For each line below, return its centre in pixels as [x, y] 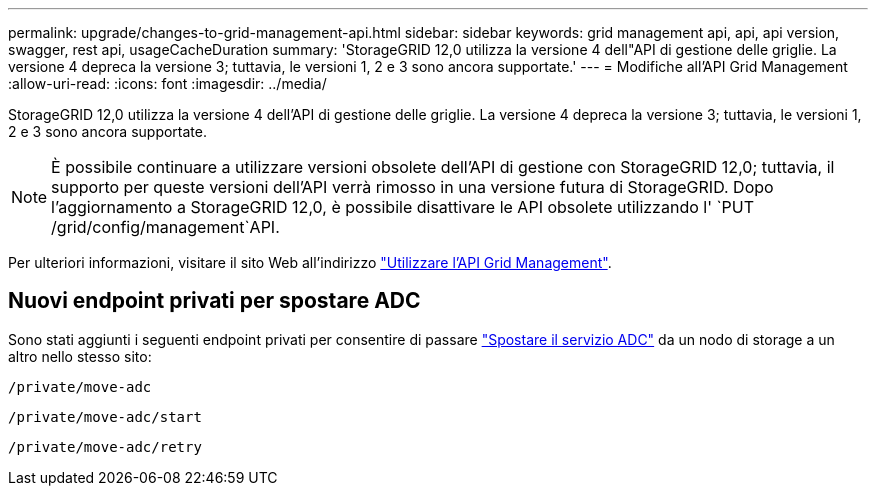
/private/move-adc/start [105, 416]
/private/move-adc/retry [105, 446]
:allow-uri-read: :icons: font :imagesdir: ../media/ [167, 83]
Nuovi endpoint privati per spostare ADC [214, 301]
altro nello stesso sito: [80, 356]
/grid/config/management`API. [165, 227]
